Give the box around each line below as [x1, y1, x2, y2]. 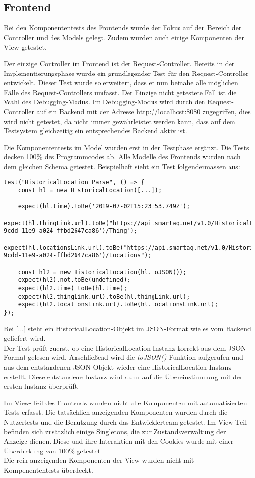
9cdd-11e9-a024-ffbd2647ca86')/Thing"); [4, 227, 138, 235]
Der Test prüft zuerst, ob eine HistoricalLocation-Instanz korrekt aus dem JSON [4, 342, 246, 352]
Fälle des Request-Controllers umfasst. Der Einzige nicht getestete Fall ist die [4, 87, 237, 97]
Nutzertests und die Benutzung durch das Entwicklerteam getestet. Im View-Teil [4, 417, 247, 427]
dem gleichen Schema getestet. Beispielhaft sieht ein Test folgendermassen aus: [4, 161, 240, 171]
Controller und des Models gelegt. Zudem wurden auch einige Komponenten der [4, 32, 244, 42]
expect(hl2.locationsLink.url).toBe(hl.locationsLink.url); [18, 301, 218, 308]
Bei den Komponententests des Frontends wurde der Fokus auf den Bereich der [4, 23, 242, 33]
